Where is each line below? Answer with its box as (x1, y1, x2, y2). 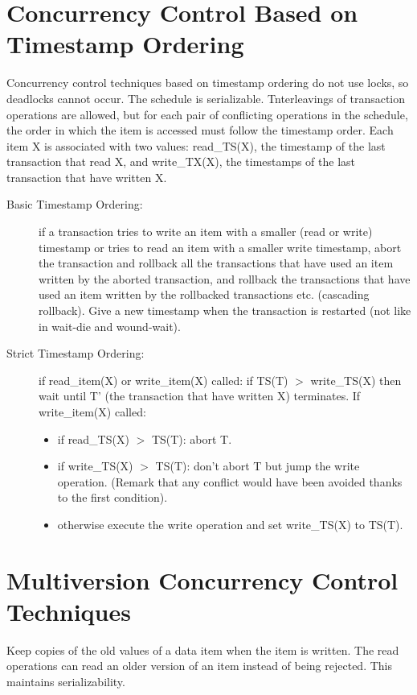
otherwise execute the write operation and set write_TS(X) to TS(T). (57, 515, 403, 532)
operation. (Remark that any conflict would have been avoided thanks (57, 473, 403, 490)
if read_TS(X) (57, 430, 129, 447)
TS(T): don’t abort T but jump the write (155, 457, 360, 474)
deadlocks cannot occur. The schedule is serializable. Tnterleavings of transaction (6, 89, 406, 106)
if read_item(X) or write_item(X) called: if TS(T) (39, 371, 288, 388)
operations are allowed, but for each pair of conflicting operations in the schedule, (6, 105, 408, 122)
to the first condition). (57, 489, 168, 506)
